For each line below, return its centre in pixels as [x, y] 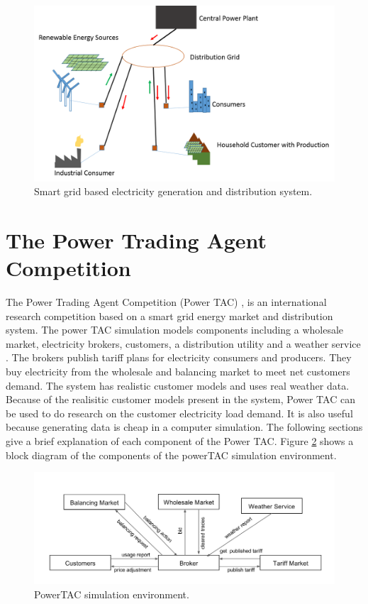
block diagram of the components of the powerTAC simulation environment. [171, 455]
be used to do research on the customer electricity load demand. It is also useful [179, 413]
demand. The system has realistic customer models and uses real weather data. [178, 385]
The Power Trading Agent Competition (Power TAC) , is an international [166, 302]
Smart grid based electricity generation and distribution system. [173, 191]
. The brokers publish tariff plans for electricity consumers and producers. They [179, 357]
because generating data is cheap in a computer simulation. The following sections [184, 427]
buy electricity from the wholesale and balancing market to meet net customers [178, 372]
